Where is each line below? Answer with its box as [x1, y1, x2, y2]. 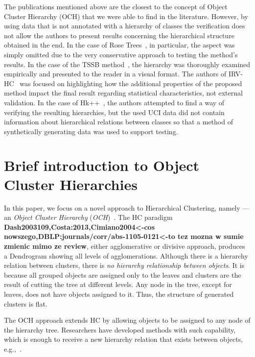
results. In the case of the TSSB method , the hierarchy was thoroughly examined [4, 59, 251, 69]
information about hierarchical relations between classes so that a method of [4, 117, 233, 127]
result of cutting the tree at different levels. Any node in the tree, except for [4, 279, 232, 289]
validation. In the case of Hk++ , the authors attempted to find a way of [4, 97, 225, 107]
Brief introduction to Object [4, 155, 200, 175]
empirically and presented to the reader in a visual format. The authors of [4, 69, 227, 79]
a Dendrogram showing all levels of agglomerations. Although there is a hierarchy [4, 250, 248, 261]
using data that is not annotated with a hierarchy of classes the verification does [4, 21, 245, 31]
